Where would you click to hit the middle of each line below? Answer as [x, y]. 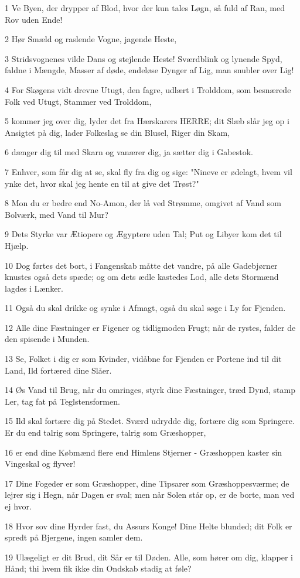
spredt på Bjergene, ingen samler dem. [74, 537]
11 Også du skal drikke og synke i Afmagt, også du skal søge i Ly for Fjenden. [145, 308]
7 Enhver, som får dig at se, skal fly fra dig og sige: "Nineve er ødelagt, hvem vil [149, 171]
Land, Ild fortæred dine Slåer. [58, 370]
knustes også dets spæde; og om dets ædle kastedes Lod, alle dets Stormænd [142, 277]
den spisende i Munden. [47, 339]
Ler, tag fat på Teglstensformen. [62, 401]
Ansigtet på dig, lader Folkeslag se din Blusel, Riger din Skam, [117, 132]
